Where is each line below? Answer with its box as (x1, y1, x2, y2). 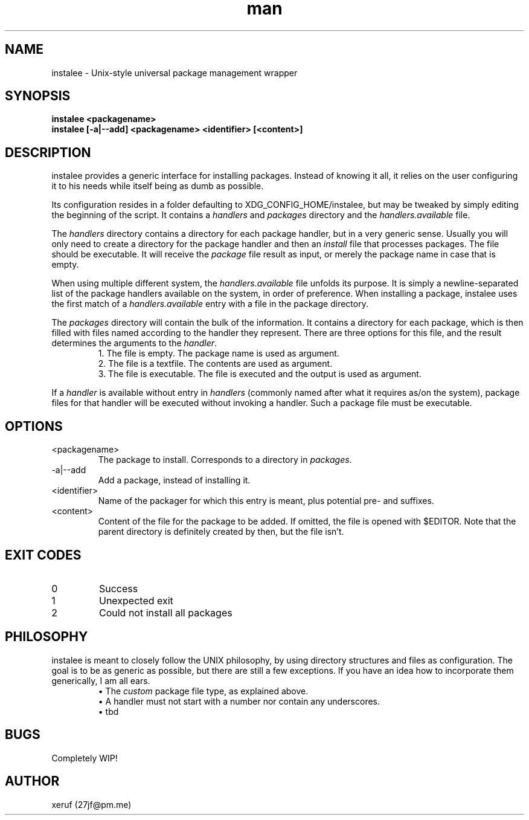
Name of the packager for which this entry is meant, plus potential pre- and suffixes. (98, 496, 434, 506)
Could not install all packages (98, 606, 232, 619)
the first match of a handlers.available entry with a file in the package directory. (51, 299, 368, 309)
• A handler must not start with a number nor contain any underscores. (98, 696, 380, 706)
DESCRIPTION (5, 144, 91, 160)
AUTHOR (5, 773, 60, 789)
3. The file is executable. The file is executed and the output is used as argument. (98, 369, 422, 379)
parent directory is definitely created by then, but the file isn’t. (98, 526, 344, 537)
